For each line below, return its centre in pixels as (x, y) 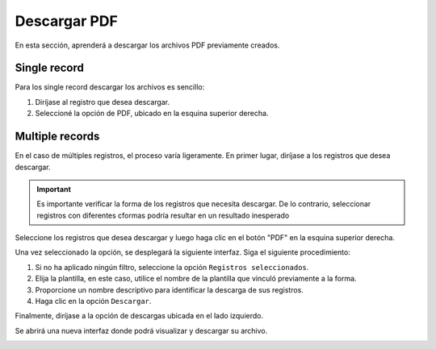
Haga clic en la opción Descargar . (93, 301)
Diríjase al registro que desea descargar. (102, 102)
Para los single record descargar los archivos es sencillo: (110, 87)
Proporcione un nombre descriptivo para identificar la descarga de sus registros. (170, 289)
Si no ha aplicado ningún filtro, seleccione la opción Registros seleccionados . (172, 267)
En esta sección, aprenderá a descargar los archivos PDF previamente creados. (147, 45)
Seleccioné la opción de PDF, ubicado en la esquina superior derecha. (152, 114)
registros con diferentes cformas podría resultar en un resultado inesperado (163, 215)
